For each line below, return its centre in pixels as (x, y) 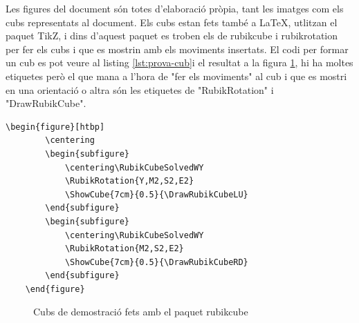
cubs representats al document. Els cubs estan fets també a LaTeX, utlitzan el (172, 22)
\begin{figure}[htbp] (55, 127)
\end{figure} (55, 289)
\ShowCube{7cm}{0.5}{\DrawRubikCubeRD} (156, 262)
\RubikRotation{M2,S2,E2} (124, 249)
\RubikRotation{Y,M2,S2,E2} (129, 181)
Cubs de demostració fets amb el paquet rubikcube (141, 312)
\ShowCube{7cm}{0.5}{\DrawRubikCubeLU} (156, 194)
